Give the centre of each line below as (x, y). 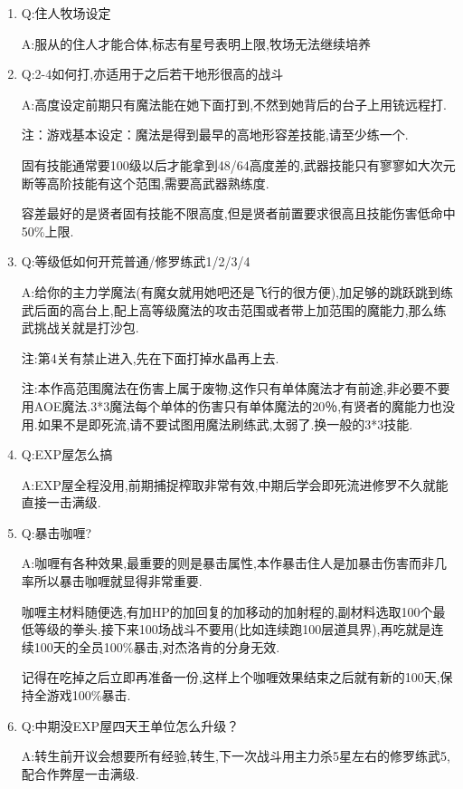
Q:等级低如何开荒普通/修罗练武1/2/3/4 (136, 261)
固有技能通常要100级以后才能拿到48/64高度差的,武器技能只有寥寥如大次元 (238, 164)
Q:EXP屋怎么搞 (67, 454)
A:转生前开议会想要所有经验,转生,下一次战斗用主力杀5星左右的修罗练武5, (236, 756)
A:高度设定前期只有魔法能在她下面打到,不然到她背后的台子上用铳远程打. (234, 104)
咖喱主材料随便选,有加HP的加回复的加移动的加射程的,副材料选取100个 (227, 611)
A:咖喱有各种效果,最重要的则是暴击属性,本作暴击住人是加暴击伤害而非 (227, 563)
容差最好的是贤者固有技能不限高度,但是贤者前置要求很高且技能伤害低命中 (238, 213)
